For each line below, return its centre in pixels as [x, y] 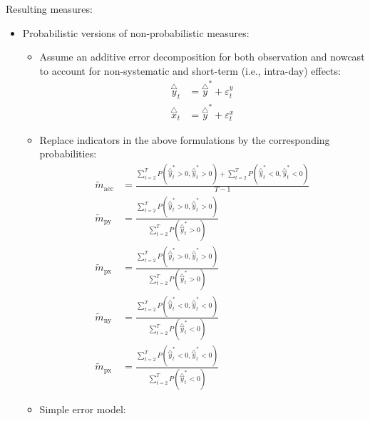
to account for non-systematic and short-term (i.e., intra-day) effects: [190, 70]
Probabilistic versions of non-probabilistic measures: [136, 32]
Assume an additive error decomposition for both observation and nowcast [202, 57]
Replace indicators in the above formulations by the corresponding [185, 139]
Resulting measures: [49, 9]
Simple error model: [83, 409]
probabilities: [68, 154]
